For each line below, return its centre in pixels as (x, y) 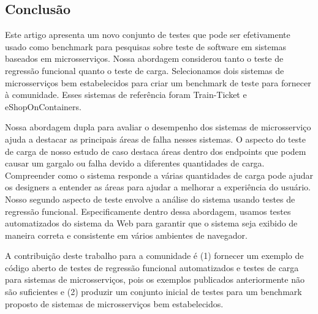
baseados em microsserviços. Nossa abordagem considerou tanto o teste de (144, 58)
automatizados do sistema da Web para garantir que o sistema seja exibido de (151, 223)
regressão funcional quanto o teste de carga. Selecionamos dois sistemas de (145, 70)
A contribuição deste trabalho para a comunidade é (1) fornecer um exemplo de (154, 256)
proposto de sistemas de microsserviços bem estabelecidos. (114, 303)
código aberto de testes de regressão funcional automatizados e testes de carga (152, 267)
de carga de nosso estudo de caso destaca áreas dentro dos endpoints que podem (156, 151)
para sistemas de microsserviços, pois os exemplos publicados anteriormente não (155, 279)
